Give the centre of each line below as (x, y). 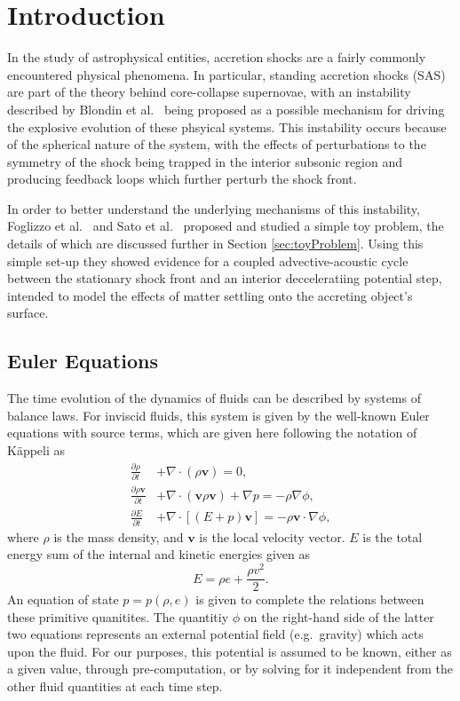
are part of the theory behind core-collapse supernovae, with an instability (209, 92)
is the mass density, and (119, 536)
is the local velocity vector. (272, 536)
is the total (393, 536)
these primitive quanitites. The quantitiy (118, 616)
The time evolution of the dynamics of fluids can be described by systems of (214, 398)
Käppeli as (36, 450)
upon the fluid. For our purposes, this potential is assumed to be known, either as (230, 651)
